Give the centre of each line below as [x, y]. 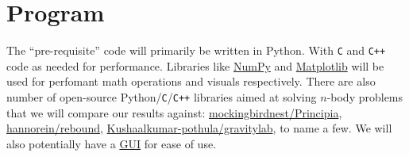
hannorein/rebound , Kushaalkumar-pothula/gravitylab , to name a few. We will [199, 128]
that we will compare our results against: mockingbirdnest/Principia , [174, 112]
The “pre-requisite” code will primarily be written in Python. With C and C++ [196, 50]
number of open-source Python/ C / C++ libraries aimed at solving [162, 96]
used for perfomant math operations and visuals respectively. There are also [191, 81]
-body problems [365, 96]
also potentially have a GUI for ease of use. [112, 143]
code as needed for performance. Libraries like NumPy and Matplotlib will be [195, 65]
